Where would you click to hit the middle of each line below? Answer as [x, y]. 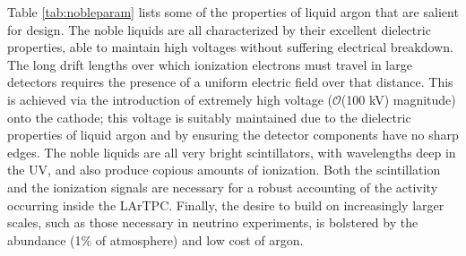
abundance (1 [44, 239]
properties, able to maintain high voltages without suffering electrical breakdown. [230, 47]
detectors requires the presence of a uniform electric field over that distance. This [230, 82]
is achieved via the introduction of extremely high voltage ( [170, 99]
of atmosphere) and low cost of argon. [199, 239]
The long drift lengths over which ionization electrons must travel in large [210, 64]
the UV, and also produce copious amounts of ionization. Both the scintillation [224, 170]
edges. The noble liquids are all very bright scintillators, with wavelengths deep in [232, 152]
